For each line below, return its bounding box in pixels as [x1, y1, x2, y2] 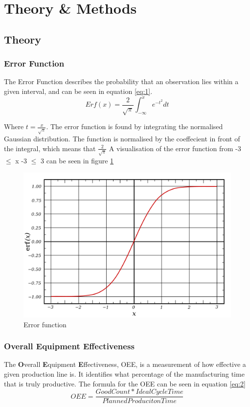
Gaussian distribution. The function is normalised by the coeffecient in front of [4, 134, 240, 144]
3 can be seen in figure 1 [41, 155, 114, 165]
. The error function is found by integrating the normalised [46, 121, 223, 132]
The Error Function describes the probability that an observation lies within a [4, 76, 239, 87]
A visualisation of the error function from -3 [109, 143, 241, 153]
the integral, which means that [4, 143, 96, 153]
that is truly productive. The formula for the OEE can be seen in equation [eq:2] [4, 378, 246, 388]
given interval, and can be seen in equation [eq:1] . [4, 86, 153, 96]
